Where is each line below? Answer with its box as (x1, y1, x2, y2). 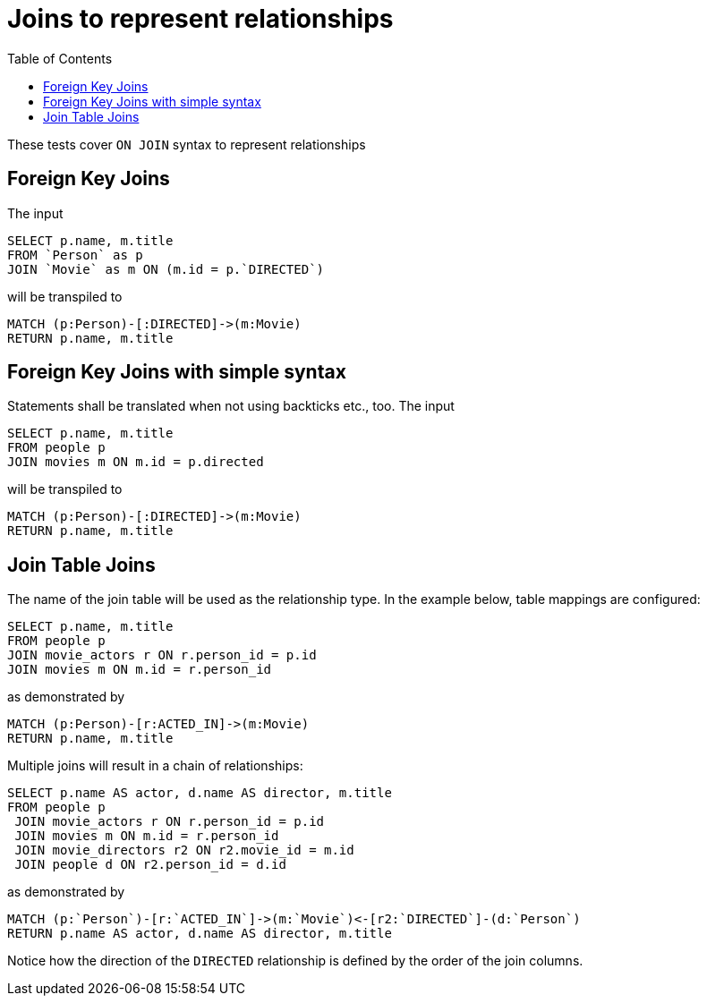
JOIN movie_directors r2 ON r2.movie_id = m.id (14, 843, 354, 858)
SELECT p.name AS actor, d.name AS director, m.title (7, 786, 392, 801)
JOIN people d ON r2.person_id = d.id (14, 857, 286, 872)
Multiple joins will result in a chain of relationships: (7, 758, 303, 774)
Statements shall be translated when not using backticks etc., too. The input (7, 398, 455, 414)
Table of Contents (7, 50, 113, 66)
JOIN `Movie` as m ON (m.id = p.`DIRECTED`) (7, 261, 325, 276)
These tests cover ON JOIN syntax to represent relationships (7, 136, 366, 152)
